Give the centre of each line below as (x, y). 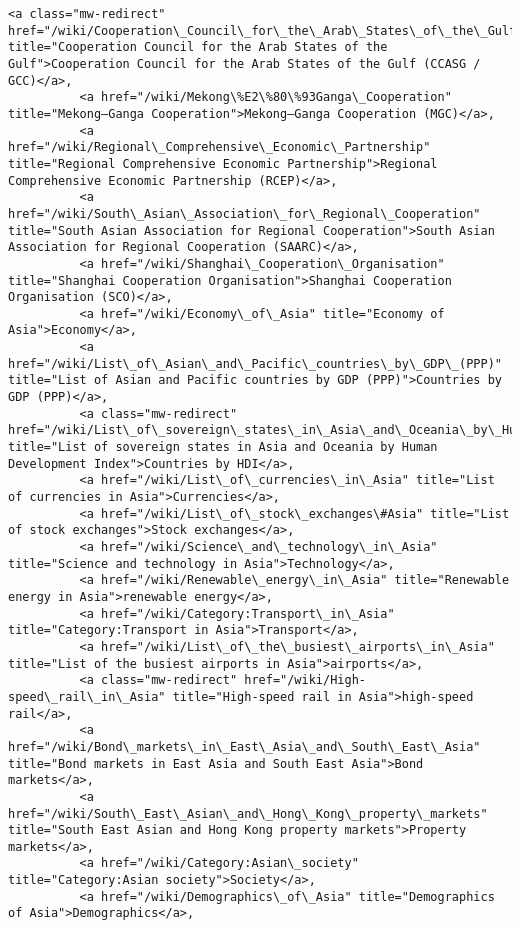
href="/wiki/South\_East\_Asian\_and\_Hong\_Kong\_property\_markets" (248, 813)
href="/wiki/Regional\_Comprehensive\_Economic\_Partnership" (219, 147)
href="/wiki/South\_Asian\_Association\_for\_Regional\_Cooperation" (244, 213)
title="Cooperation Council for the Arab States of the (198, 47)
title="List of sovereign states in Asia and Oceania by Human (223, 447)
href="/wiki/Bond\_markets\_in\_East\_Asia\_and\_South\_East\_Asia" (244, 746)
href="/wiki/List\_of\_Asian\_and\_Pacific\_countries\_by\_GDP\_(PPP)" (255, 363)
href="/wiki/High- (305, 680)
